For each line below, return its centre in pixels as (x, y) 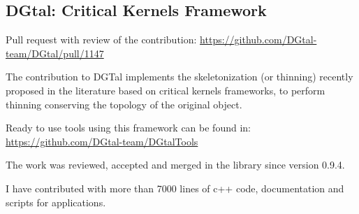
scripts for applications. (56, 202)
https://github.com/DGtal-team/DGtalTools (102, 141)
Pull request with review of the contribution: (101, 40)
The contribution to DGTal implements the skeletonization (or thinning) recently (179, 77)
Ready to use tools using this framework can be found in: (128, 128)
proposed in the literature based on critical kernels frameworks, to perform (166, 90)
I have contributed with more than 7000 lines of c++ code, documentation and (175, 188)
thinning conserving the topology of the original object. (124, 104)
